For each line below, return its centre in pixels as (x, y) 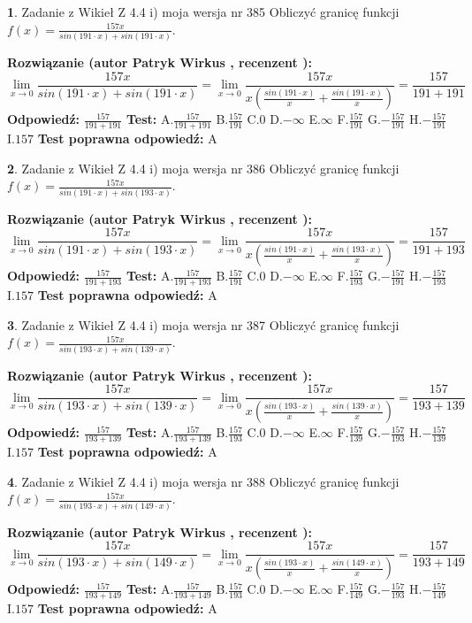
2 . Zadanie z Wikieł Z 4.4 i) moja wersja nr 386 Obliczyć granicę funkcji (203, 168)
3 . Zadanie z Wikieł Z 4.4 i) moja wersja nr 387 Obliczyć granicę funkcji (203, 324)
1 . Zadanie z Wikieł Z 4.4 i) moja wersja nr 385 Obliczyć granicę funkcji (203, 12)
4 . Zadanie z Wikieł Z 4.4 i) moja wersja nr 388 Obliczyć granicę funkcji (203, 481)
